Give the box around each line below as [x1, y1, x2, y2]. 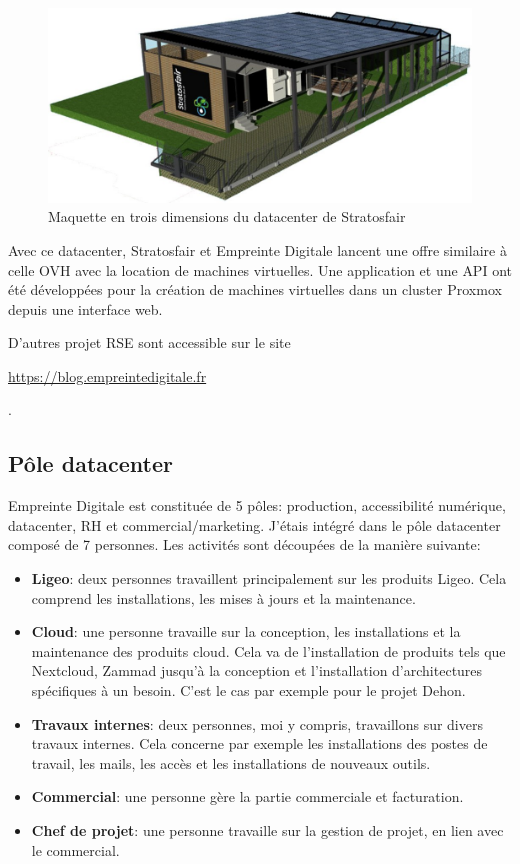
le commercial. [31, 839, 120, 860]
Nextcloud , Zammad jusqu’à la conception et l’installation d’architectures [31, 660, 483, 681]
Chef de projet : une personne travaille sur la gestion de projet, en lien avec [31, 819, 504, 840]
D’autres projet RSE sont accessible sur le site [8, 332, 291, 353]
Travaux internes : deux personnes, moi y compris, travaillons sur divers [31, 713, 483, 734]
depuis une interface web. [8, 298, 163, 319]
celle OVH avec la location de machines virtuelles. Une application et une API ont [8, 259, 512, 280]
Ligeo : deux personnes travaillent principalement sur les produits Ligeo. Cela [31, 568, 507, 589]
